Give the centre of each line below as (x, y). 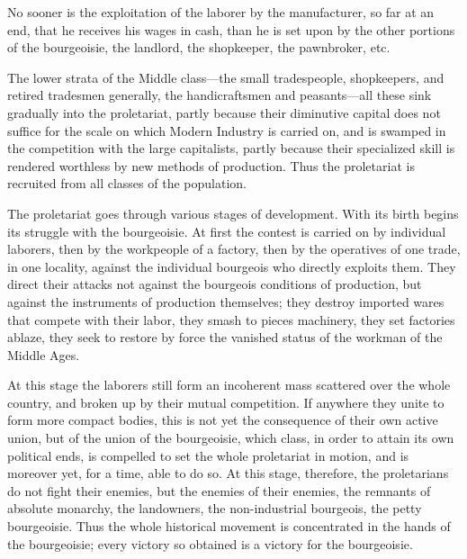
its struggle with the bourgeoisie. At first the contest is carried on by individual (227, 231)
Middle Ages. (44, 354)
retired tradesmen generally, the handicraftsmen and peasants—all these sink (220, 95)
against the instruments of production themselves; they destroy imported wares (226, 301)
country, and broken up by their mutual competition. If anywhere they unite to (226, 402)
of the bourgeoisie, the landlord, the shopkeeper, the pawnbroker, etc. (199, 47)
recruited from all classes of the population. (127, 183)
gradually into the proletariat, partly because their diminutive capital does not (224, 112)
